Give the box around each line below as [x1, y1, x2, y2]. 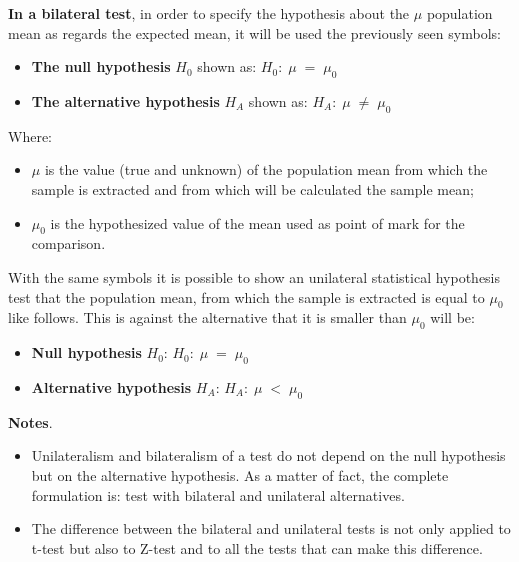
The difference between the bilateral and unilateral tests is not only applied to [31, 518, 511, 539]
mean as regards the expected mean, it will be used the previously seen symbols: [8, 22, 501, 43]
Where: [8, 125, 52, 146]
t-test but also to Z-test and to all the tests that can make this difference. [31, 537, 483, 558]
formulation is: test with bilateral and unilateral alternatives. [31, 484, 405, 505]
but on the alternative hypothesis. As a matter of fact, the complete [31, 464, 449, 485]
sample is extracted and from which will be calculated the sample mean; [31, 178, 474, 199]
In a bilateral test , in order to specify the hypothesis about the [8, 3, 410, 23]
